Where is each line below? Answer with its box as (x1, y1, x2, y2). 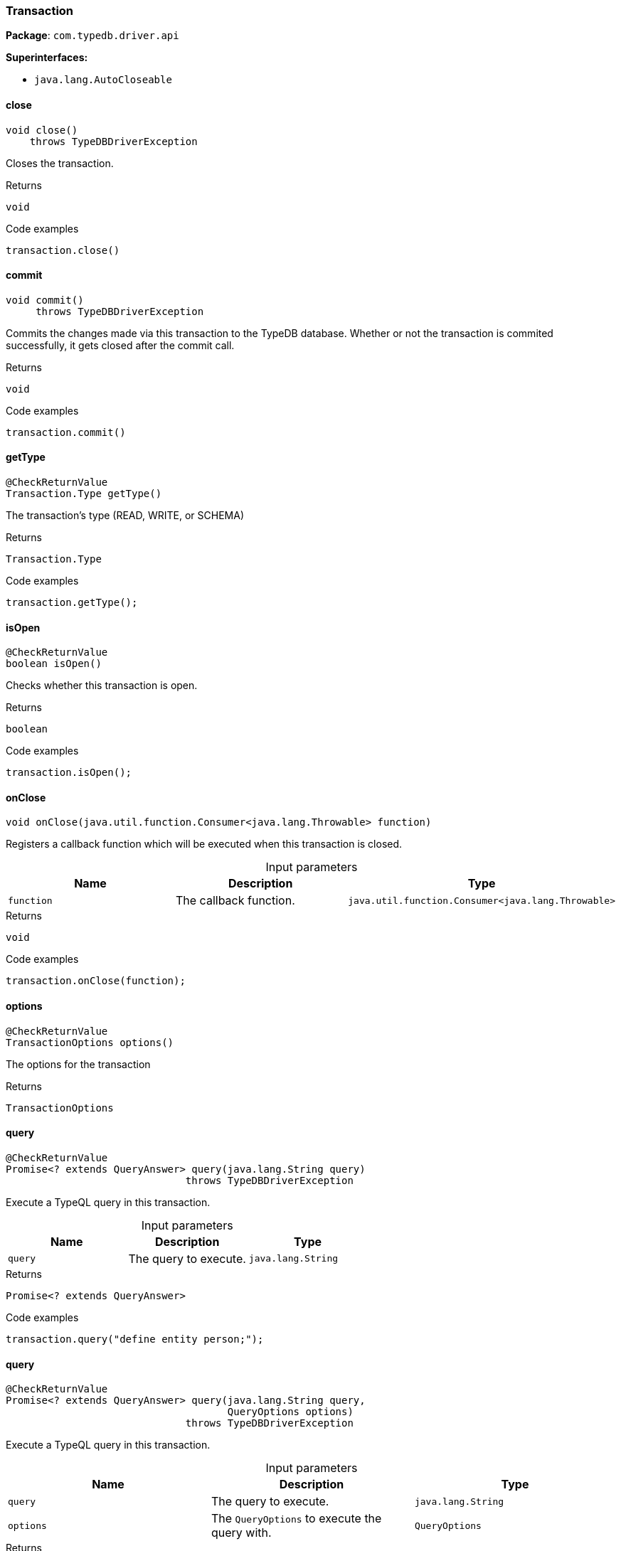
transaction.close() (6, 244, 120, 256)
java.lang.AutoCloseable (34, 74, 172, 86)
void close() (6, 124, 78, 136)
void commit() (6, 294, 84, 306)
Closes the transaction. (6, 156, 114, 169)
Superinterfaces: (6, 51, 88, 64)
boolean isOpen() (6, 658, 102, 670)
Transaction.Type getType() (6, 488, 162, 500)
